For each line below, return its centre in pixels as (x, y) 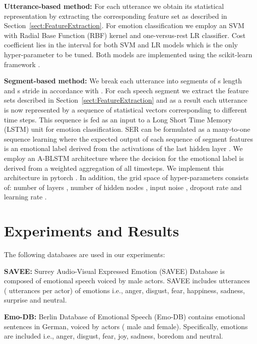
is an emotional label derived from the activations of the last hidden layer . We (123, 148)
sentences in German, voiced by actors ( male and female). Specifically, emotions (126, 326)
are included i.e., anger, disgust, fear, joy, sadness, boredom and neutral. (114, 336)
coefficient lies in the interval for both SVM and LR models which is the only (121, 45)
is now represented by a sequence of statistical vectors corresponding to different (126, 109)
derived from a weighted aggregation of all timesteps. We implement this (114, 168)
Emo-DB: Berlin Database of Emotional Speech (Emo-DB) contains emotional (125, 316)
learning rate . (25, 197)
